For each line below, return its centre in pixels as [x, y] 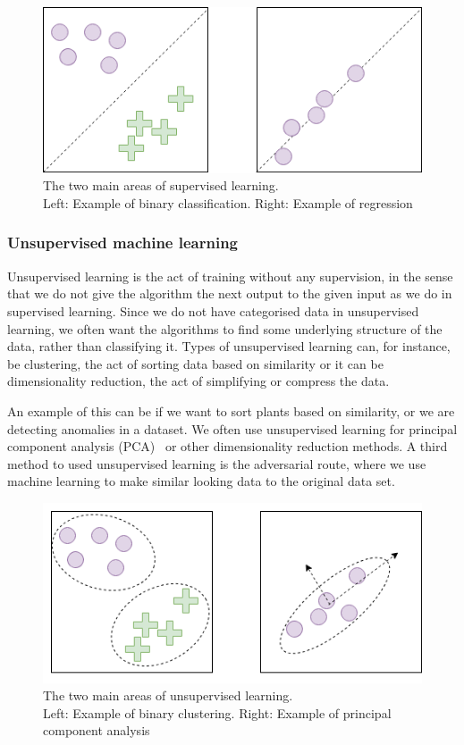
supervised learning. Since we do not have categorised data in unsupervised [213, 310]
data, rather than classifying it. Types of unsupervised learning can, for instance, [229, 346]
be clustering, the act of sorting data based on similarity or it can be [195, 363]
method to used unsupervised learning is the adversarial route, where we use [217, 463]
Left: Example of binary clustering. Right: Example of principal [217, 712]
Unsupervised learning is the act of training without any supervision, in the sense [230, 276]
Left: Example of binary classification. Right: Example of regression [228, 202]
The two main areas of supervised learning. [161, 185]
